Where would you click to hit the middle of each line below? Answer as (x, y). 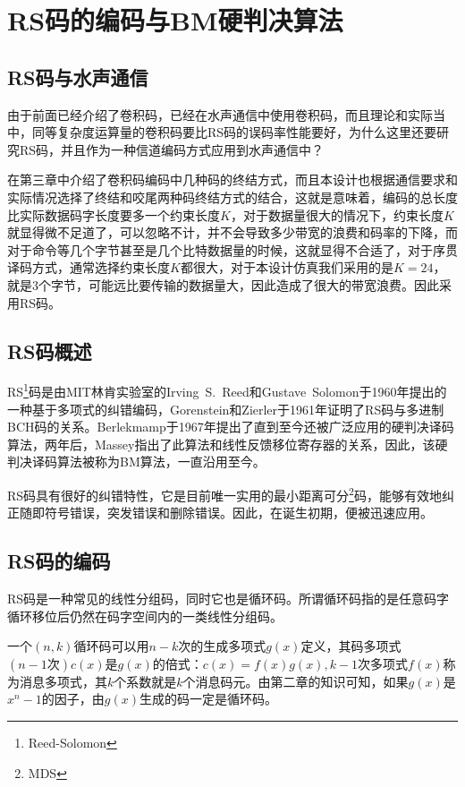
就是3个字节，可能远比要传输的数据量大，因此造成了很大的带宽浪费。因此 (223, 284)
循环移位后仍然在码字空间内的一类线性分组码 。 (145, 616)
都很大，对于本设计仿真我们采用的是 (287, 267)
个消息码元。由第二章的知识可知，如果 (296, 681)
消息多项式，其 (63, 681)
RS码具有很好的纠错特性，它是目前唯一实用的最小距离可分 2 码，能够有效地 (224, 493)
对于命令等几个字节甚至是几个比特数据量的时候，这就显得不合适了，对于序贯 (232, 249)
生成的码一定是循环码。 (208, 699)
